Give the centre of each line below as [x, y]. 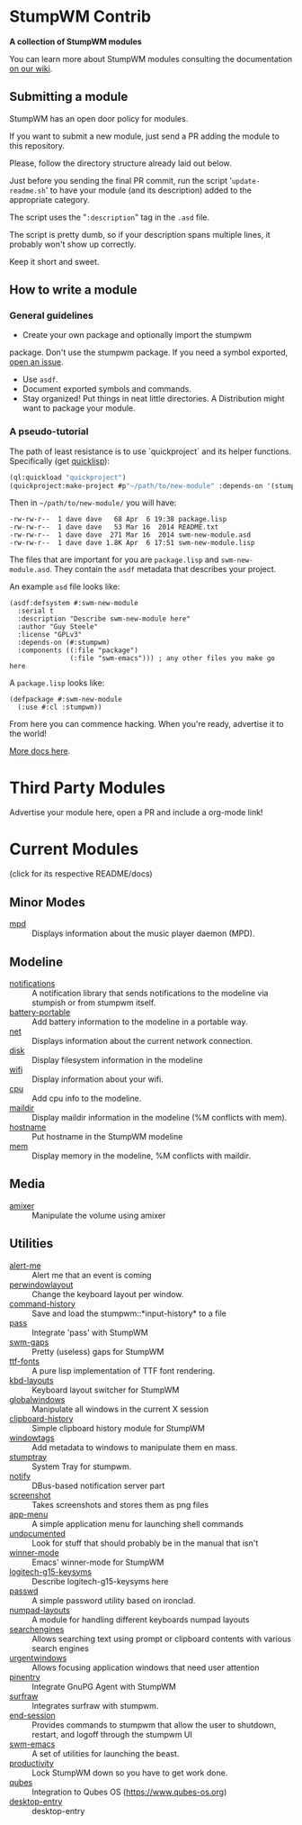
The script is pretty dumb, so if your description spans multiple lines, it [140, 234]
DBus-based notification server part [98, 1485]
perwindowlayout [41, 1285]
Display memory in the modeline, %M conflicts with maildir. [142, 1156]
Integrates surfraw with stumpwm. [95, 1705]
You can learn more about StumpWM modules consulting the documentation [151, 59]
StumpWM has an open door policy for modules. [99, 118]
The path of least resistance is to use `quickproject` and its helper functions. [151, 451]
